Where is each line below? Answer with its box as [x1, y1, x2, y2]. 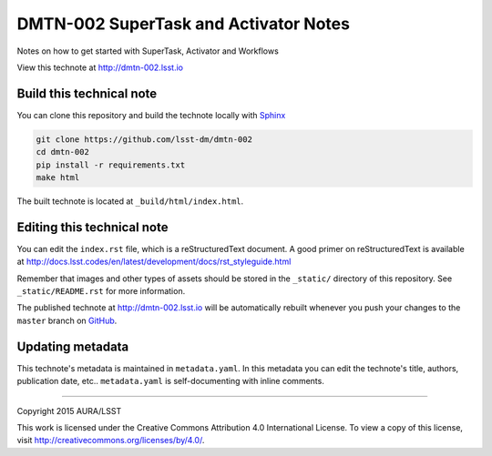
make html [36, 173, 80, 182]
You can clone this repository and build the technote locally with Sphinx [16, 109, 286, 120]
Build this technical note [16, 86, 158, 101]
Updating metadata [16, 339, 129, 354]
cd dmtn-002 [36, 147, 90, 157]
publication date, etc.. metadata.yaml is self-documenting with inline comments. [16, 376, 325, 387]
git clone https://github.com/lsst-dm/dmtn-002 [36, 134, 252, 145]
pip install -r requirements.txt [36, 159, 186, 170]
